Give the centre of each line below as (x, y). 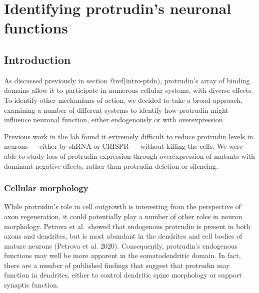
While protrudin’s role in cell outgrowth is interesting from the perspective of (122, 206)
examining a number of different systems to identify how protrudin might (116, 110)
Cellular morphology (46, 188)
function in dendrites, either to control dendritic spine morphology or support (123, 275)
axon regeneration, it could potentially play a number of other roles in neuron (123, 216)
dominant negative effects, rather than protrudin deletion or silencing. (111, 165)
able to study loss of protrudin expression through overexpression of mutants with (129, 155)
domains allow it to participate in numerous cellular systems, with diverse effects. (129, 90)
